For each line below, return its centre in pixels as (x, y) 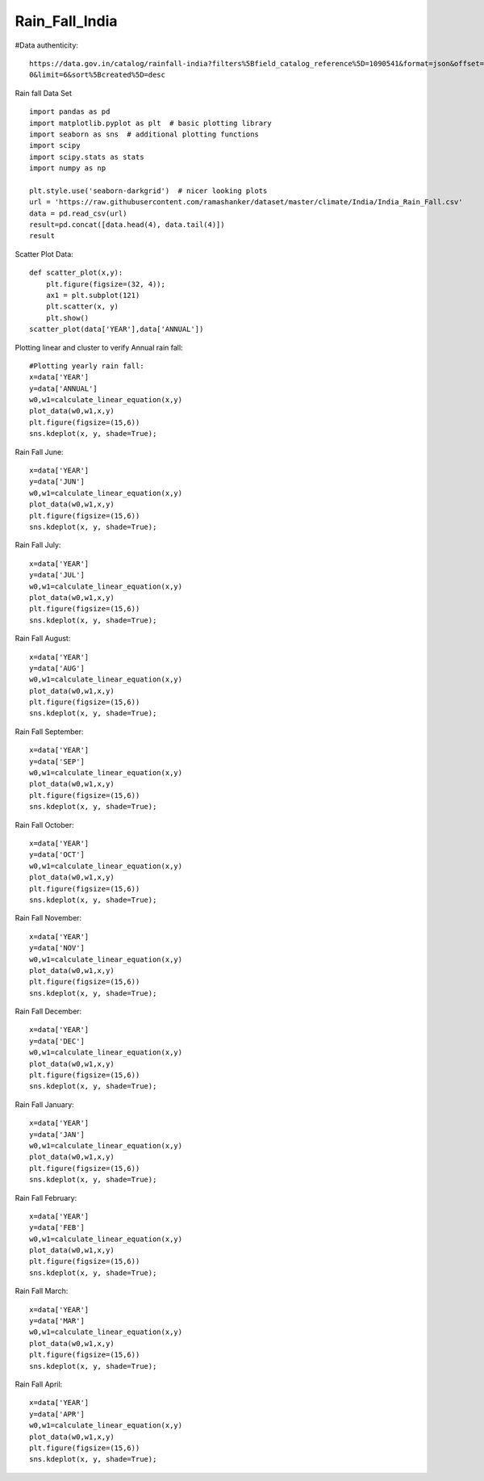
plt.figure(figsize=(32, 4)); (105, 284)
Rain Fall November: (48, 918)
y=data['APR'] (57, 1414)
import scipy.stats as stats (87, 157)
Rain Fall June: (39, 451)
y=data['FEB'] (57, 1228)
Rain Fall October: (44, 824)
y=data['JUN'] (57, 482)
